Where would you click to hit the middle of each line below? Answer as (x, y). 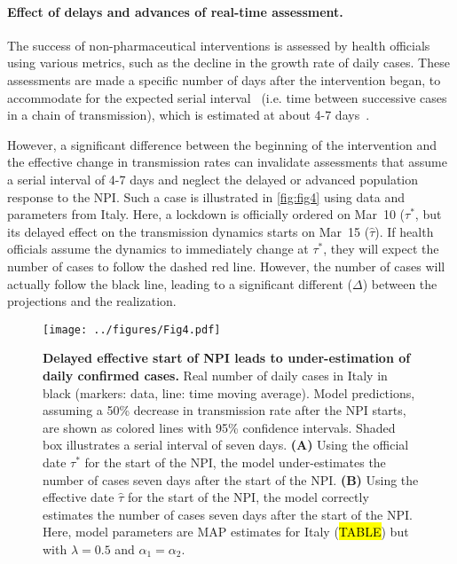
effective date (79, 497)
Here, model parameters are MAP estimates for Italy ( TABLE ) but (226, 532)
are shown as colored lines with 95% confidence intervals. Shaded (219, 427)
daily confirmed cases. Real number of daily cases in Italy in (215, 375)
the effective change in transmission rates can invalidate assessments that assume (227, 162)
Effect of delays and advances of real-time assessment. (175, 11)
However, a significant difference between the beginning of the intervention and (222, 144)
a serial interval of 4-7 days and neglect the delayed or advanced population (213, 179)
